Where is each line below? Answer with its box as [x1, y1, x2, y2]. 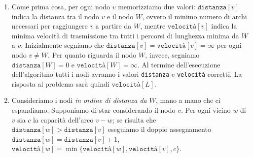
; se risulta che [112, 114, 156, 125]
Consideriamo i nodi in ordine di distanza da [11, 95, 147, 105]
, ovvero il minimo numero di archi [142, 11, 247, 21]
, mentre [140, 21, 166, 31]
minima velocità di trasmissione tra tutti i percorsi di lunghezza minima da [11, 30, 239, 40]
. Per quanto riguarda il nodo [48, 49, 137, 60]
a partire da [95, 21, 132, 31]
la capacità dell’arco [33, 114, 94, 125]
